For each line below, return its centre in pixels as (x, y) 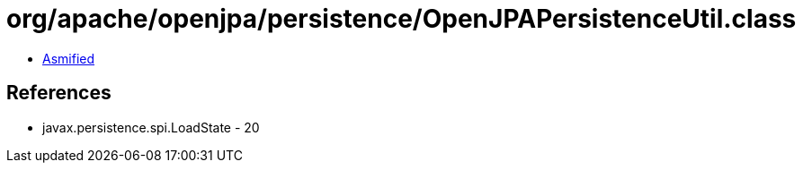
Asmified (69, 58)
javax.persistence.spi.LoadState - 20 (151, 127)
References (59, 93)
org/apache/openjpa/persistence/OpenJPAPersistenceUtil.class (401, 19)
